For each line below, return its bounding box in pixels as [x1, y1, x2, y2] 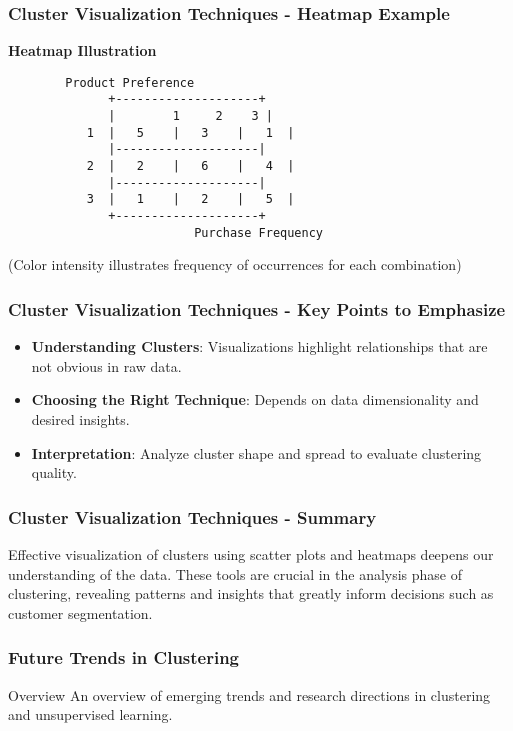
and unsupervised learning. [8, 704, 173, 725]
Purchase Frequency [194, 225, 323, 240]
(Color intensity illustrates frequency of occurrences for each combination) [8, 254, 462, 275]
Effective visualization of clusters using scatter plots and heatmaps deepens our [8, 543, 494, 564]
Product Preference [65, 75, 195, 90]
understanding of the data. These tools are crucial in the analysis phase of [8, 563, 463, 584]
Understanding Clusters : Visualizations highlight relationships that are [31, 336, 488, 357]
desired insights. [31, 408, 130, 429]
